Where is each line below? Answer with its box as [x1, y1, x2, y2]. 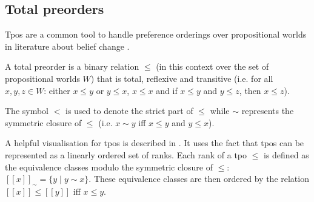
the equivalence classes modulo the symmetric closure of [5, 160, 213, 173]
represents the [241, 104, 294, 117]
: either [44, 84, 70, 96]
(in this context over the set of [156, 60, 269, 73]
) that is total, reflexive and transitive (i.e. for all [90, 72, 273, 84]
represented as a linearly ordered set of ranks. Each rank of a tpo [5, 148, 247, 161]
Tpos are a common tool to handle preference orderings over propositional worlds [5, 28, 307, 41]
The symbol [5, 104, 49, 117]
